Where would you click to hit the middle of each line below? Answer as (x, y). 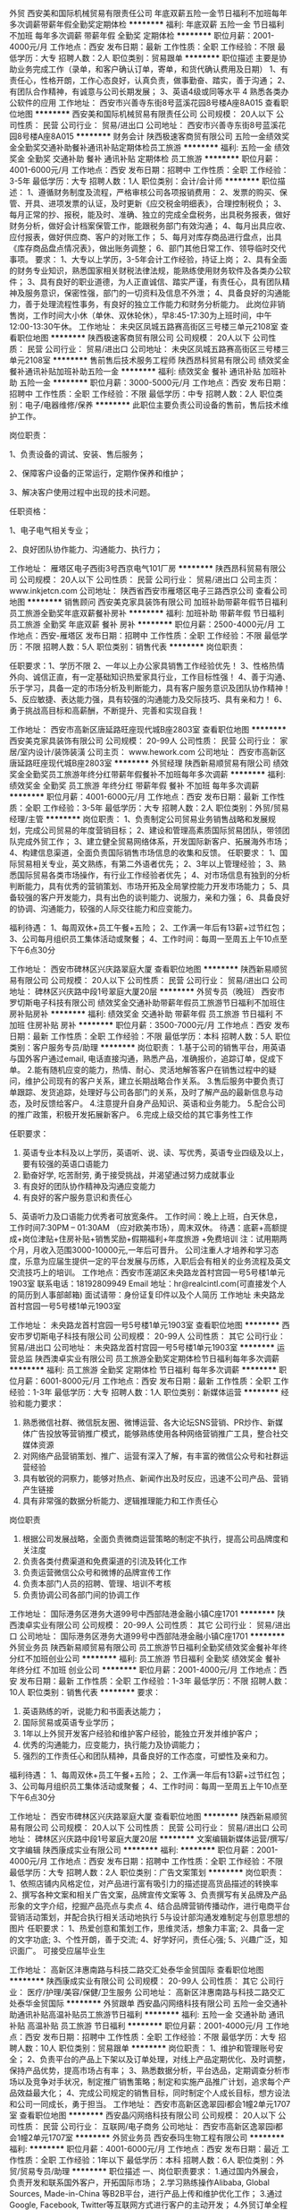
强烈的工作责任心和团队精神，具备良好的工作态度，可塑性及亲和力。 (147, 1756)
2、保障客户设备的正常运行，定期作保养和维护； (98, 473)
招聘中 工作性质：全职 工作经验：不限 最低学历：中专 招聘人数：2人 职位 (142, 394)
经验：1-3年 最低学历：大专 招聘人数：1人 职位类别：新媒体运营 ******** (144, 1392)
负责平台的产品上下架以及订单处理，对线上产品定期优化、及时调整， (165, 2059)
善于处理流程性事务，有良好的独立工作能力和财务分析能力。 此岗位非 (151, 304)
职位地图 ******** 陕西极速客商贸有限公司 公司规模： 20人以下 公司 (142, 338)
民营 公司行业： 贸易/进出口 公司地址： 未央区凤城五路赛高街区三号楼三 (158, 349)
